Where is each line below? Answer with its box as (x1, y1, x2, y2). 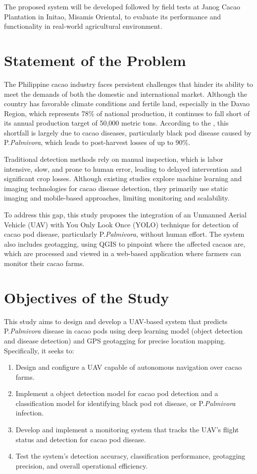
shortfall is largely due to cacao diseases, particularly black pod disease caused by (4, 127, 252, 137)
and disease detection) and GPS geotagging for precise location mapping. (4, 335, 226, 345)
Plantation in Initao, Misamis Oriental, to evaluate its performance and (4, 11, 221, 21)
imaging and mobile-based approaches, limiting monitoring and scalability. (4, 193, 230, 203)
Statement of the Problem (4, 50, 186, 70)
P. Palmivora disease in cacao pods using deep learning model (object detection (4, 326, 243, 336)
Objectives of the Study (4, 287, 169, 307)
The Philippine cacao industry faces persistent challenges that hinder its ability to (4, 78, 253, 89)
